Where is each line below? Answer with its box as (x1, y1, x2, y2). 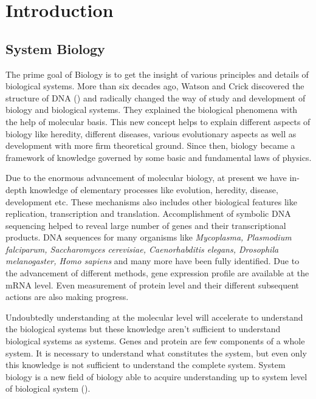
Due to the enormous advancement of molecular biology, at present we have (5, 171, 287, 184)
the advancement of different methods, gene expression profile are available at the (5, 267, 309, 279)
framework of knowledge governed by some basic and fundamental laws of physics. (5, 151, 312, 163)
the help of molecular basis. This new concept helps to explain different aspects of (5, 115, 311, 128)
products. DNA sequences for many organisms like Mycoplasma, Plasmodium (5, 231, 292, 244)
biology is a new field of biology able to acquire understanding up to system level (5, 370, 307, 383)
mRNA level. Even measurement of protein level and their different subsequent (5, 278, 299, 291)
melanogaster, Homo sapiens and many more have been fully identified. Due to (5, 254, 300, 267)
